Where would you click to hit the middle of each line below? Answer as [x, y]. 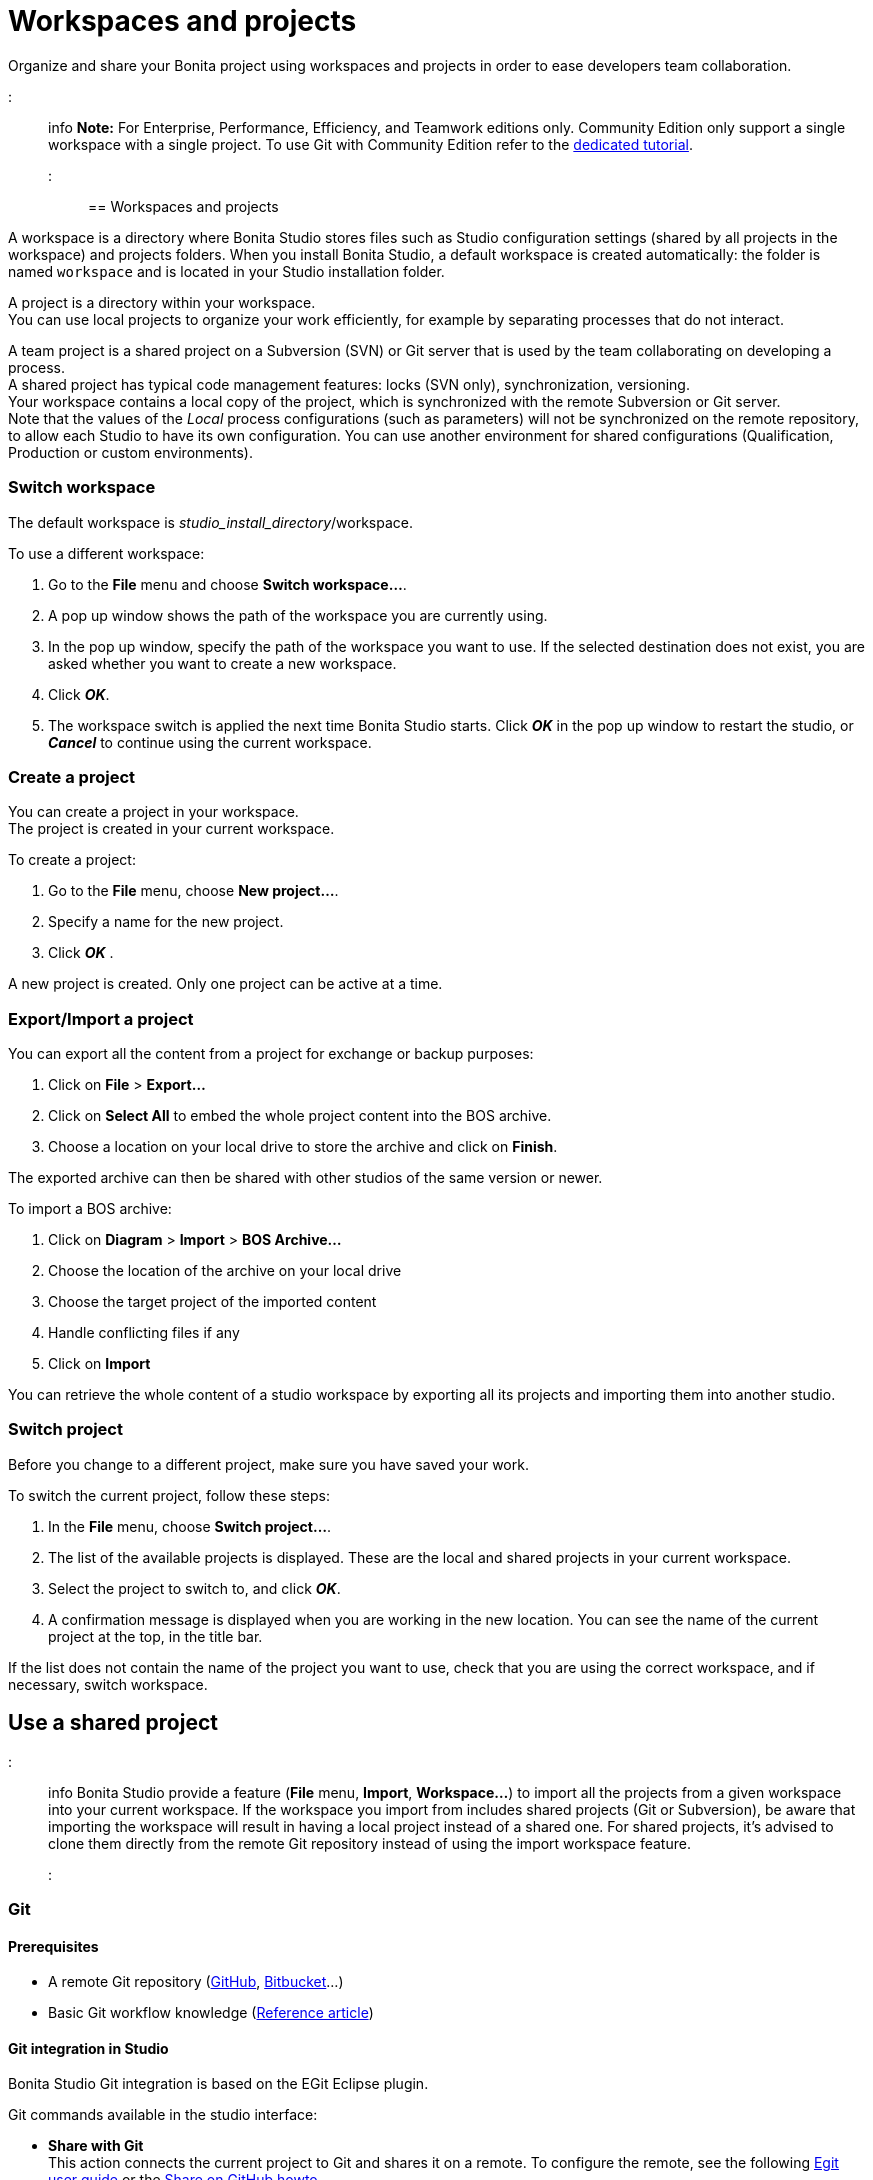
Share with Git [96, 2146]
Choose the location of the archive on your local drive [225, 1270]
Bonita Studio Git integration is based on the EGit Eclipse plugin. [218, 2084]
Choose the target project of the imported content [212, 1301]
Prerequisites [53, 1946]
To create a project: [72, 860]
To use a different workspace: [106, 553]
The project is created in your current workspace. [171, 829]
